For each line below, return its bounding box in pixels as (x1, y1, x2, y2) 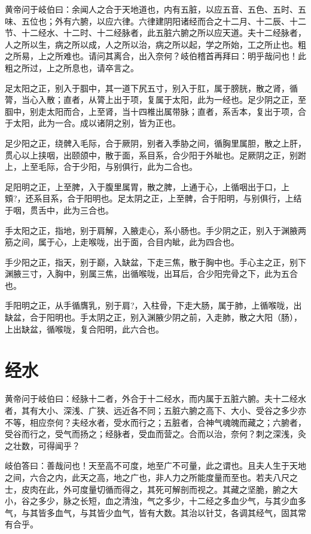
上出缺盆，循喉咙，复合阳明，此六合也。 (5, 322, 164, 335)
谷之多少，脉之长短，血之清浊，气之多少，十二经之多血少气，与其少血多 (21, 495, 306, 507)
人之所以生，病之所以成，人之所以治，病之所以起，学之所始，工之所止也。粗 (5, 38, 306, 50)
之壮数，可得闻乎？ (5, 439, 80, 451)
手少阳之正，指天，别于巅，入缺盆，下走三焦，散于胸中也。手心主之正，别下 (5, 255, 306, 268)
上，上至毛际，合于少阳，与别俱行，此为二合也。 (5, 160, 197, 173)
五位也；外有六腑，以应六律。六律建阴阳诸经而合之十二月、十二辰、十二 (21, 14, 306, 27)
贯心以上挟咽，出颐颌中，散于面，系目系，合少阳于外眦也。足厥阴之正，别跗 (5, 148, 306, 161)
